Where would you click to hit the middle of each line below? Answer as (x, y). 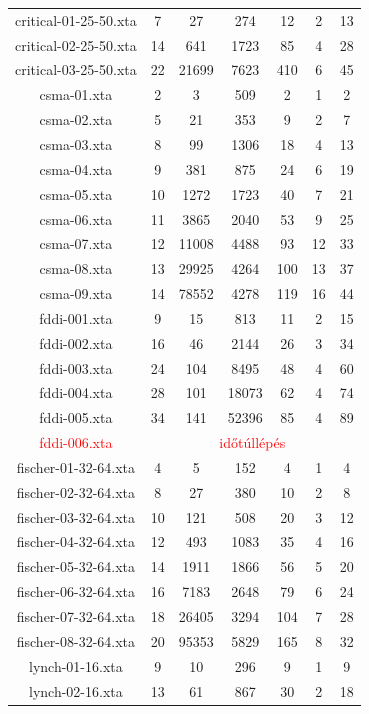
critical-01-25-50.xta (76, 19)
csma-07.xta (76, 243)
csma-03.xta (76, 143)
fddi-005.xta (76, 417)
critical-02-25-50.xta (76, 44)
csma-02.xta (76, 119)
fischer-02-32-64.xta (76, 491)
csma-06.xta (76, 218)
